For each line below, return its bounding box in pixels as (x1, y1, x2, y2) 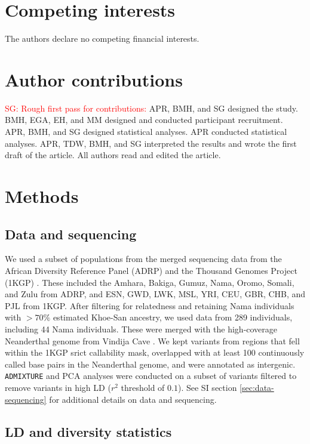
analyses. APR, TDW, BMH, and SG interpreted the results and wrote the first (5, 137, 297, 149)
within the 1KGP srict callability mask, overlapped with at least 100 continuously (5, 346, 305, 359)
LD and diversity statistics (5, 422, 172, 440)
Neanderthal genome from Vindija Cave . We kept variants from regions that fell (5, 334, 300, 347)
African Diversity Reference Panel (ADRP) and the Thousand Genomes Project (5, 264, 297, 276)
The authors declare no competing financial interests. (5, 32, 199, 45)
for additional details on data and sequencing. (49, 393, 217, 405)
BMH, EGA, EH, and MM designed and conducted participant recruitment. (5, 113, 283, 126)
